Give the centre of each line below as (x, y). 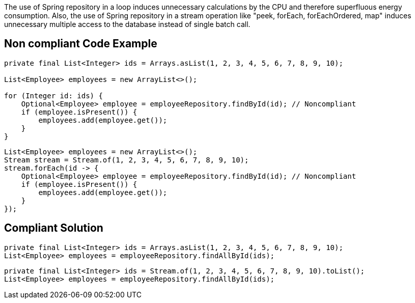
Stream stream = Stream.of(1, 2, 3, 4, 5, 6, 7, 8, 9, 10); (127, 160)
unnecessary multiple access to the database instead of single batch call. (127, 24)
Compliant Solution (54, 228)
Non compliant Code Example (81, 44)
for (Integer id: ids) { (53, 95)
